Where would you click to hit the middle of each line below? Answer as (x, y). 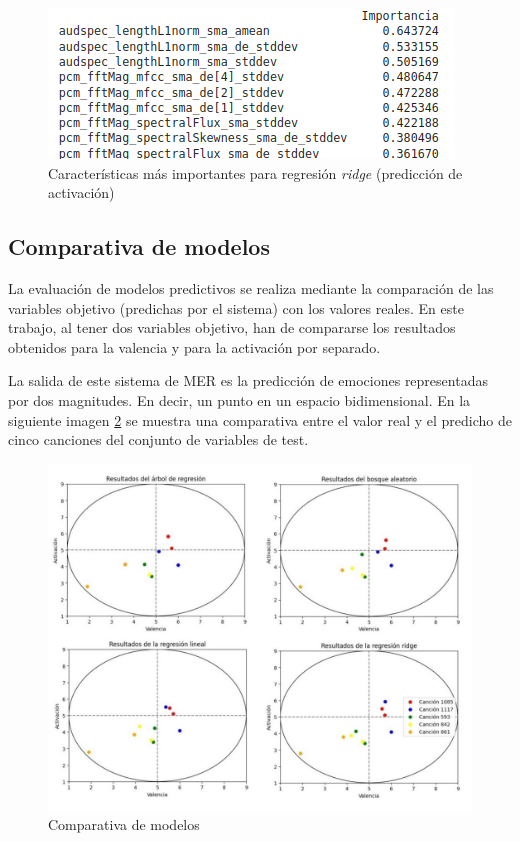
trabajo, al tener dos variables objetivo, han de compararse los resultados (232, 327)
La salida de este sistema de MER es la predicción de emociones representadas (248, 380)
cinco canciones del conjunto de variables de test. (158, 439)
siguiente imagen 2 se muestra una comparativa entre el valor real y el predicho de (260, 419)
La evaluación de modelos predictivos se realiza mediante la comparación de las (251, 287)
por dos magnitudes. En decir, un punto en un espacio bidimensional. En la (239, 399)
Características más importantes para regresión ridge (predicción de (255, 172)
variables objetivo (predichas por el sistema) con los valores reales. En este (236, 307)
